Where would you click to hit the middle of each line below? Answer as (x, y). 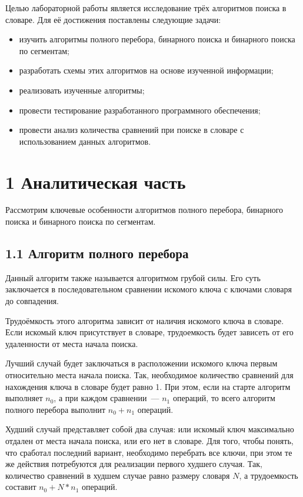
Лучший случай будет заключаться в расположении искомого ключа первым (141, 363)
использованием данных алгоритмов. (85, 141)
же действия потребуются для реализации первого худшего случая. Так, (134, 464)
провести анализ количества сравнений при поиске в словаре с (131, 130)
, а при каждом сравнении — (106, 398)
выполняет (24, 398)
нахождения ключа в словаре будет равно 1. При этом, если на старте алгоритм (148, 386)
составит (21, 487)
